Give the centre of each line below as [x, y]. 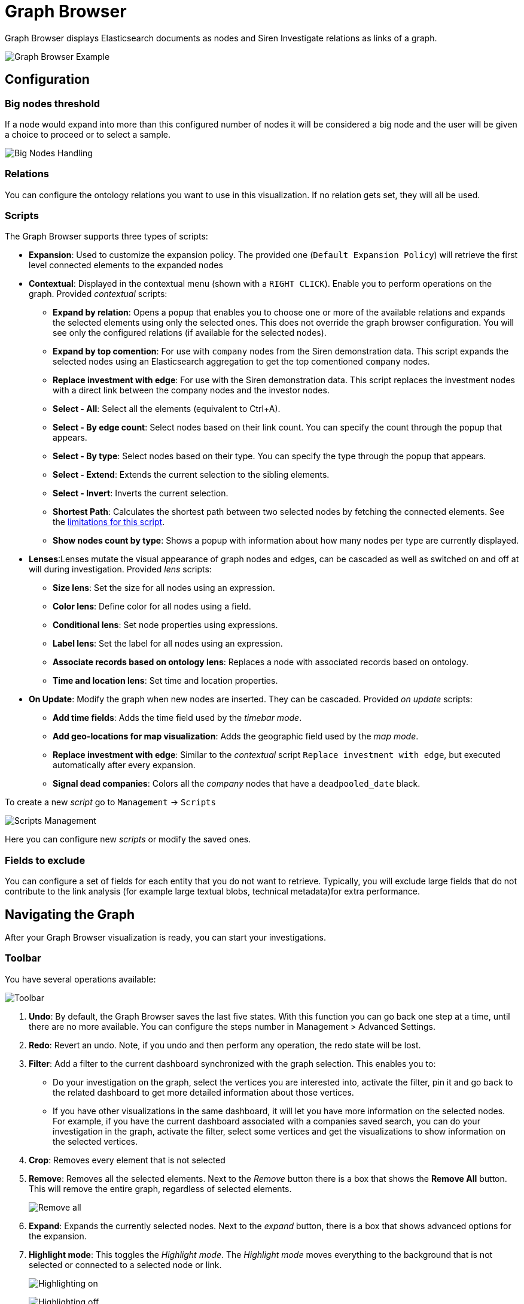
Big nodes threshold [53, 103]
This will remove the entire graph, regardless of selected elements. [160, 1188]
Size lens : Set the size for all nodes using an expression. [164, 588]
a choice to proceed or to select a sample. [88, 134]
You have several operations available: [80, 979]
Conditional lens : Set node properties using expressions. [165, 625]
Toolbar [23, 958]
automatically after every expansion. [124, 765]
